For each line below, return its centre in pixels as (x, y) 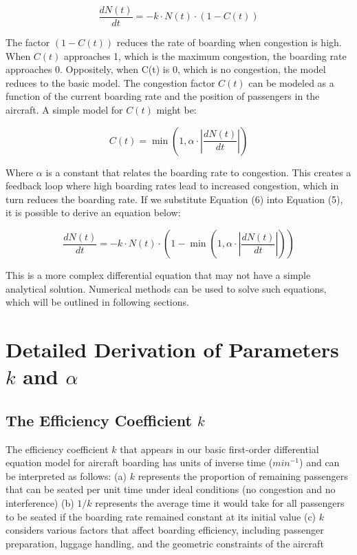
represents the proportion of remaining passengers (243, 475)
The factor (28, 42)
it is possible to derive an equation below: (93, 212)
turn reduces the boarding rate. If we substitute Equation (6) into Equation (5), (174, 199)
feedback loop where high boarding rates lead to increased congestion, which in (172, 186)
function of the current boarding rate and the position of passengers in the (163, 96)
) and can (320, 462)
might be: (176, 110)
